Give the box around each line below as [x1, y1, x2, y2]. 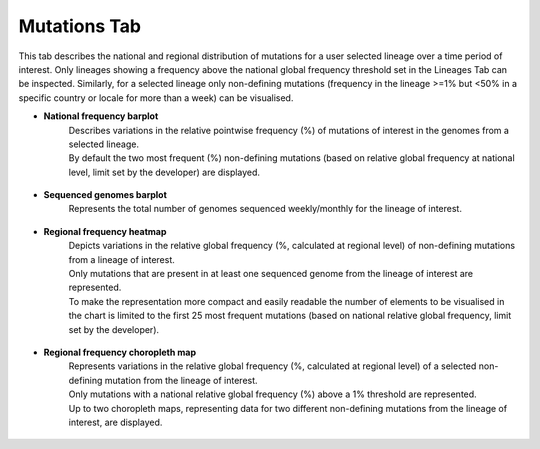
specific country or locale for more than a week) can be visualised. [18, 91, 294, 104]
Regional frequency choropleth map [43, 346, 197, 358]
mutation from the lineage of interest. [104, 374, 259, 386]
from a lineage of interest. [68, 253, 175, 265]
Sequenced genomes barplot [43, 189, 167, 201]
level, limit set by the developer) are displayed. [68, 166, 260, 178]
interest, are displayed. [68, 416, 163, 428]
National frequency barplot [43, 110, 159, 122]
